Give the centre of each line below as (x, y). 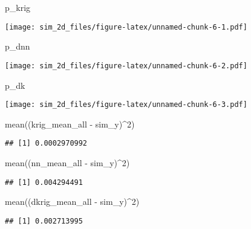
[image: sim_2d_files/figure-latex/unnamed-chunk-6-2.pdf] (126, 66)
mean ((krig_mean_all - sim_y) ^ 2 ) (70, 124)
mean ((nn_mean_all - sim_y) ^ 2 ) (67, 163)
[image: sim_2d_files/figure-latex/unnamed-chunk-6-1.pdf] (126, 27)
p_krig (18, 7)
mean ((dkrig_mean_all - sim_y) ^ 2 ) (72, 202)
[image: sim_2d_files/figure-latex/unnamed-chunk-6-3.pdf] (126, 105)
